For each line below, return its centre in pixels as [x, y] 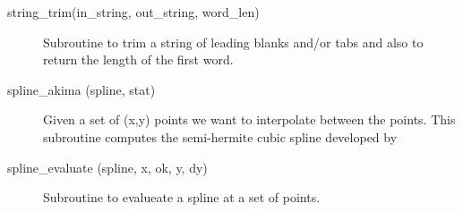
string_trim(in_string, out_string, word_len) [133, 12]
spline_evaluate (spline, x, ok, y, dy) [107, 167]
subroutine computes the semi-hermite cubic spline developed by [220, 136]
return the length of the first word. [138, 59]
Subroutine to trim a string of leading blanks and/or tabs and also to [233, 42]
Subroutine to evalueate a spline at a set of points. [182, 197]
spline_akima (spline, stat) [81, 89]
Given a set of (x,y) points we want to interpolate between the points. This [249, 119]
